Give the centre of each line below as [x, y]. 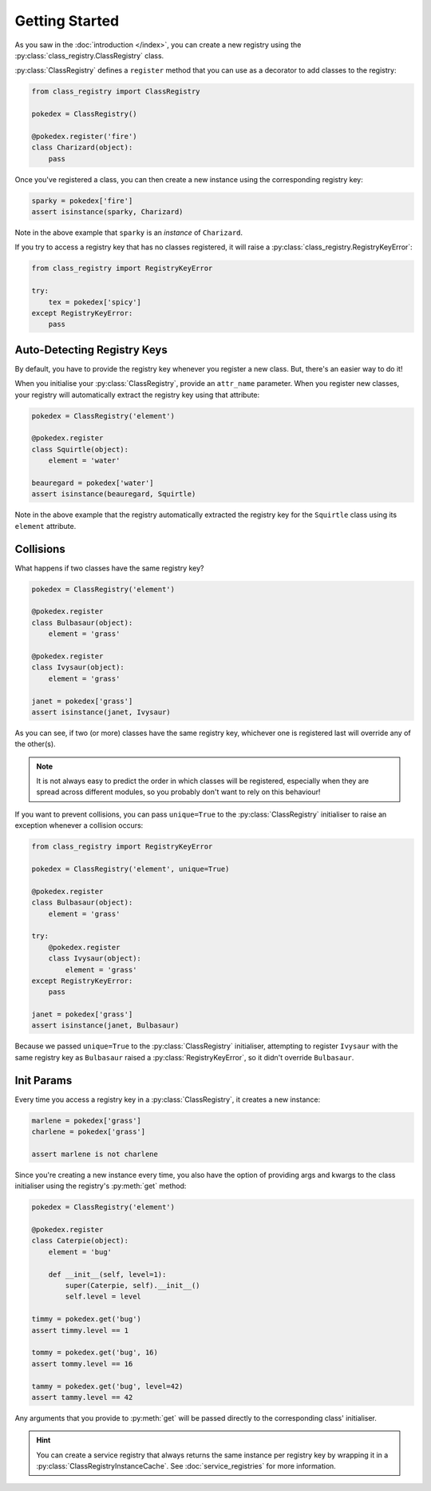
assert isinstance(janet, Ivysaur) [101, 712]
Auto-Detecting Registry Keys [91, 350]
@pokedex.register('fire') [84, 136]
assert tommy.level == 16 [82, 1364]
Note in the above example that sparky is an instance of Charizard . [129, 233]
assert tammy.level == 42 [82, 1397]
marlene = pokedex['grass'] [86, 1120]
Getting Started [67, 21]
